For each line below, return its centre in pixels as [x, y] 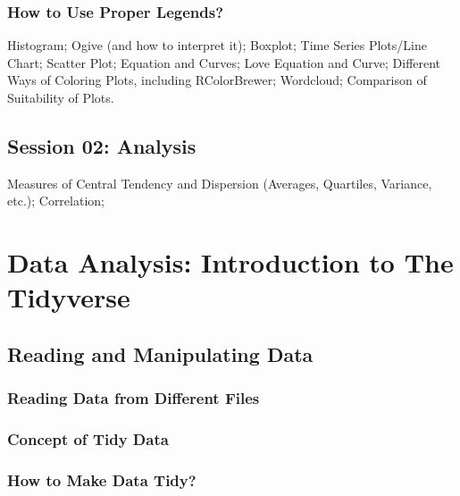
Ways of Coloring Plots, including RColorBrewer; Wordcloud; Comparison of [217, 80]
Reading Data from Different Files [134, 398]
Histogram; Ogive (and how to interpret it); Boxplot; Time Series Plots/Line [217, 45]
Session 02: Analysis [102, 145]
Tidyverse [69, 297]
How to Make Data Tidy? [102, 479]
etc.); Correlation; [56, 201]
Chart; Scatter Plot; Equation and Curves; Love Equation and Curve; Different [224, 62]
